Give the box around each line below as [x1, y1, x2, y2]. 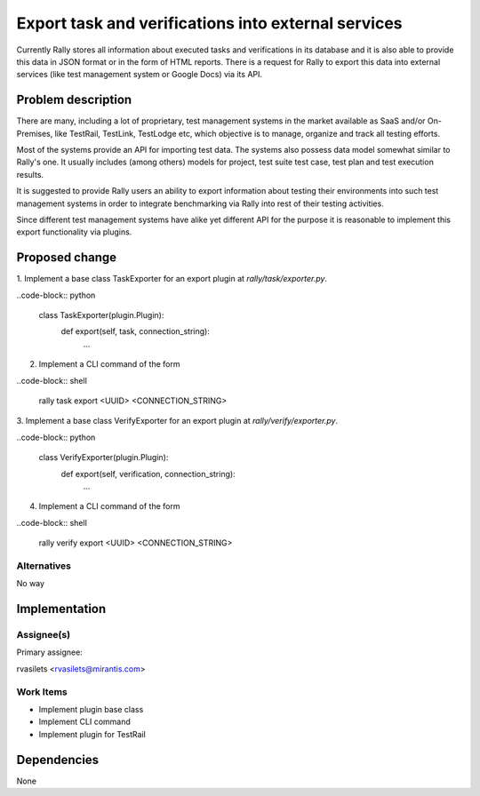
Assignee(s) [16, 629, 71, 641]
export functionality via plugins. [16, 227, 132, 237]
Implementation [16, 601, 107, 617]
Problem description [16, 92, 132, 107]
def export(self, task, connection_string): [60, 326, 211, 337]
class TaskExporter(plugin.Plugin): [38, 310, 164, 321]
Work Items [16, 685, 68, 697]
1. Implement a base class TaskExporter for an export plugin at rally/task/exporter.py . [16, 274, 328, 284]
